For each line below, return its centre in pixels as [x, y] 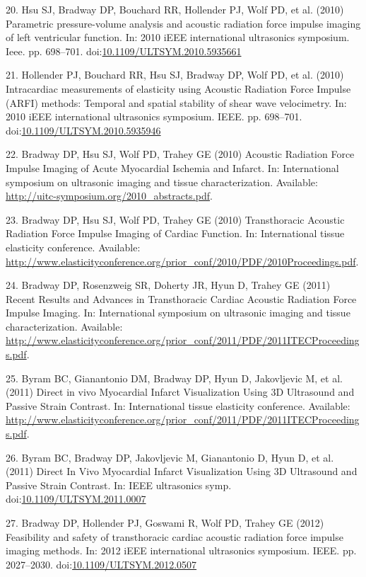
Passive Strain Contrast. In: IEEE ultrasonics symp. [119, 485]
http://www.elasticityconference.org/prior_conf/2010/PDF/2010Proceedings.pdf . [182, 261]
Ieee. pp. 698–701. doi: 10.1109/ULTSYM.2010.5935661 [124, 51]
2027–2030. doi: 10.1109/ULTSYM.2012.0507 [101, 564]
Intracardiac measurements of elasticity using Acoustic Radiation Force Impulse [178, 88]
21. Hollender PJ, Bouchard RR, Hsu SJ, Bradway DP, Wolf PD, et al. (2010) [175, 75]
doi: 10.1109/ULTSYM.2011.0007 [76, 499]
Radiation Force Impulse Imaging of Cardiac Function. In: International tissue [175, 233]
